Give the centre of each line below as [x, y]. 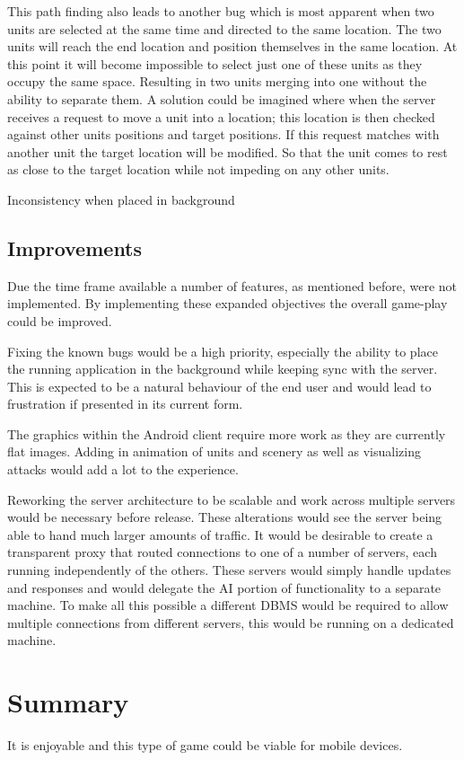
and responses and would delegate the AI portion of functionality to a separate [224, 587]
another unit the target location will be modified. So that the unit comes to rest [228, 151]
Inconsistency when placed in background [121, 199]
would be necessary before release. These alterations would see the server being [225, 517]
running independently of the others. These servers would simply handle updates [229, 570]
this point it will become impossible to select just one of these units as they [215, 63]
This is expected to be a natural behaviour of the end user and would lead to [219, 386]
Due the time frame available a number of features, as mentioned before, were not [232, 285]
